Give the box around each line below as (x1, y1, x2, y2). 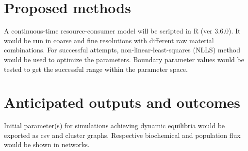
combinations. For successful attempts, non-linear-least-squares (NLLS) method (4, 45, 241, 55)
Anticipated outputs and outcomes (4, 92, 241, 112)
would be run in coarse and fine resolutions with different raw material (4, 35, 214, 45)
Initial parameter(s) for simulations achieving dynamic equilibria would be (4, 120, 225, 131)
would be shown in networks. (4, 139, 90, 150)
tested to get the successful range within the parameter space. (4, 64, 188, 74)
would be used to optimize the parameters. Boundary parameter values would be (4, 54, 244, 64)
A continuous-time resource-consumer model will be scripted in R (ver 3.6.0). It (4, 26, 241, 36)
